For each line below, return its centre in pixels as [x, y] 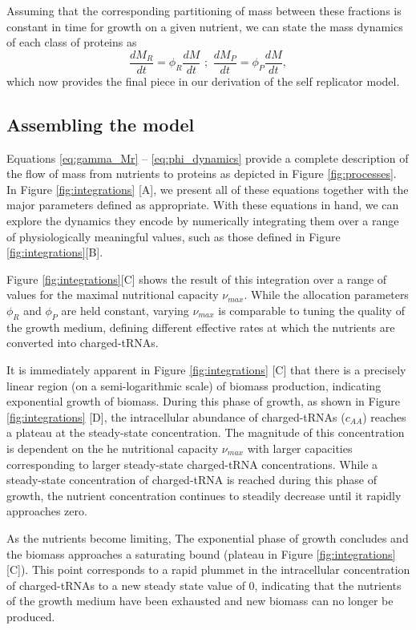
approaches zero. [47, 511]
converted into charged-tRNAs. [83, 343]
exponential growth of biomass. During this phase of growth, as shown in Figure [204, 401]
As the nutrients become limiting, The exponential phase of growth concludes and [208, 537]
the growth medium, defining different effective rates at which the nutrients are [201, 327]
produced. [31, 616]
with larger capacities [300, 448]
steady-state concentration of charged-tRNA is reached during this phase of [192, 480]
